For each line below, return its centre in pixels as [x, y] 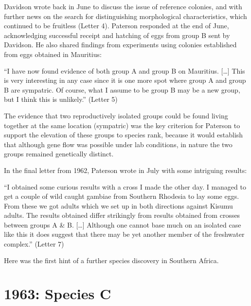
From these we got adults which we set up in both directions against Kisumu [118, 205]
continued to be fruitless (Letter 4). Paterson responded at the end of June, [117, 26]
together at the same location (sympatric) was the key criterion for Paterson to [122, 125]
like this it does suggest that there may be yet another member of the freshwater [124, 234]
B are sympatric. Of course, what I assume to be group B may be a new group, [122, 89]
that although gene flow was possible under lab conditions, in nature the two [118, 144]
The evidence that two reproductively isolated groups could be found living [116, 115]
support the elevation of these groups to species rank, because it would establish [124, 135]
